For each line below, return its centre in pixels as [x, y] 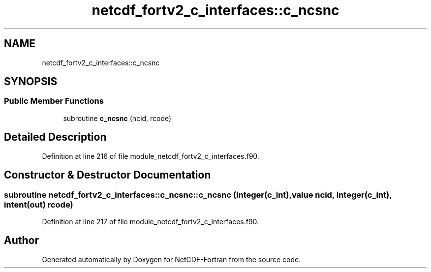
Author [21, 241]
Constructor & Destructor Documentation [108, 175]
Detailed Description [55, 137]
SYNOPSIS [31, 82]
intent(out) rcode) [39, 204]
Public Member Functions [54, 101]
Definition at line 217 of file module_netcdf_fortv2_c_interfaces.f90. [151, 221]
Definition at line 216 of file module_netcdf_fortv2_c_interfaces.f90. [151, 156]
